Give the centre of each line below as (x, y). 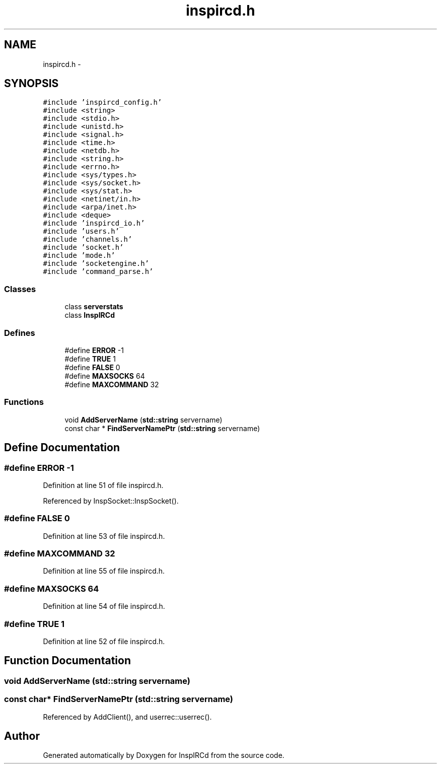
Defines (20, 333)
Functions (24, 402)
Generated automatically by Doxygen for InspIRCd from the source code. (164, 755)
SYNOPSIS (31, 84)
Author (22, 736)
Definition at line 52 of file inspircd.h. (104, 641)
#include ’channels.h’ (88, 239)
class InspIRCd (90, 315)
